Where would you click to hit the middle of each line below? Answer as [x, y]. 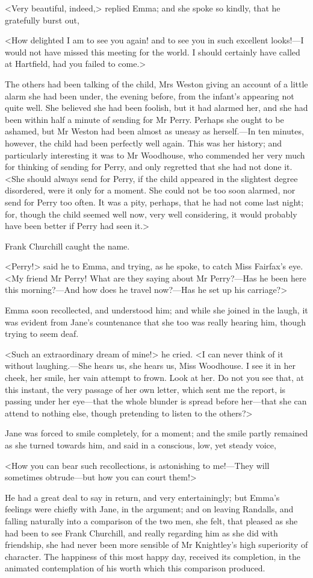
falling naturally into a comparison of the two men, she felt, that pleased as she [151, 520]
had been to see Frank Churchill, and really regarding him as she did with [141, 532]
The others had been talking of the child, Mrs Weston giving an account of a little [156, 83]
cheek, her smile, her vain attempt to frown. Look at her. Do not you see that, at [154, 378]
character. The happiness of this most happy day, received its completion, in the [153, 556]
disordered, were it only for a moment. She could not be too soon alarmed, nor [150, 190]
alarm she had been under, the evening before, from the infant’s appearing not [150, 96]
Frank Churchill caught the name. [67, 246]
